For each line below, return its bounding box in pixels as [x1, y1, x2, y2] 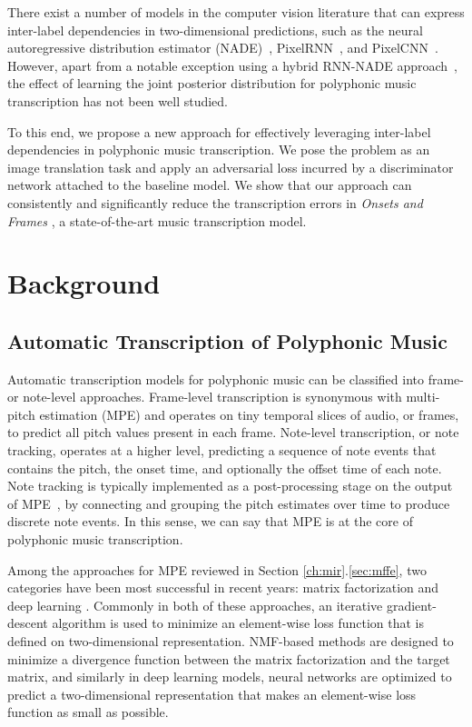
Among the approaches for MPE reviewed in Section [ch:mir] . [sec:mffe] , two [7, 560, 427, 579]
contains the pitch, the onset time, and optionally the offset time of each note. [7, 458, 442, 477]
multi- [406, 387, 440, 406]
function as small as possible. [7, 702, 169, 722]
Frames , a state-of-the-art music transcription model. [7, 211, 307, 230]
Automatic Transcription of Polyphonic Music [7, 326, 447, 354]
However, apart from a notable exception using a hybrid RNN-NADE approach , [7, 55, 457, 75]
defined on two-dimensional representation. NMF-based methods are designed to [7, 632, 454, 651]
